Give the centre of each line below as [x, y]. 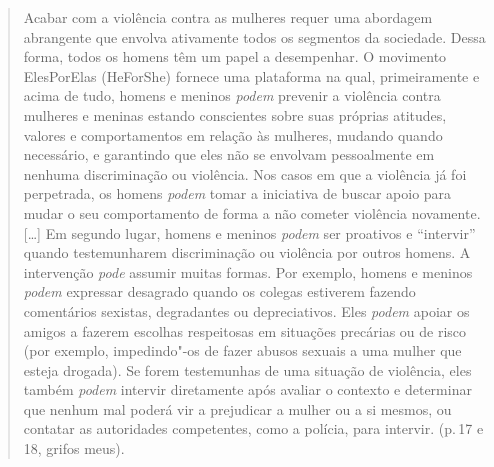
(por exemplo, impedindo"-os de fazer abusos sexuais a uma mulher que [242, 350]
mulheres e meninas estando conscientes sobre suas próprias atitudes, [235, 114]
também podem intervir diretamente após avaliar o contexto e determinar [247, 389]
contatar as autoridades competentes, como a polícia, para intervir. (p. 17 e [253, 428]
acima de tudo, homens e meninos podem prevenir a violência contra [232, 95]
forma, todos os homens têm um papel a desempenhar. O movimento [235, 56]
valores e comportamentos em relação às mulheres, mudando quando [233, 134]
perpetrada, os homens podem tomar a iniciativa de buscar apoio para [237, 193]
